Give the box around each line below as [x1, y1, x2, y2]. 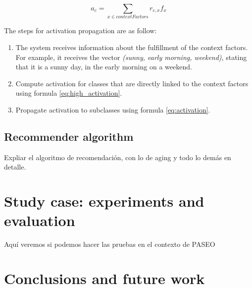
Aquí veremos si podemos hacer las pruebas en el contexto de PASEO [4, 239, 215, 249]
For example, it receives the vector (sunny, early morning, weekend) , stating [15, 52, 247, 62]
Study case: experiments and [4, 191, 204, 211]
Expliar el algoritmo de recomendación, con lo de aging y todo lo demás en [4, 152, 231, 162]
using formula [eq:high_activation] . [15, 88, 122, 98]
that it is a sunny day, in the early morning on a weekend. [15, 61, 192, 72]
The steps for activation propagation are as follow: [4, 25, 157, 36]
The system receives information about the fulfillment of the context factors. [15, 42, 248, 52]
